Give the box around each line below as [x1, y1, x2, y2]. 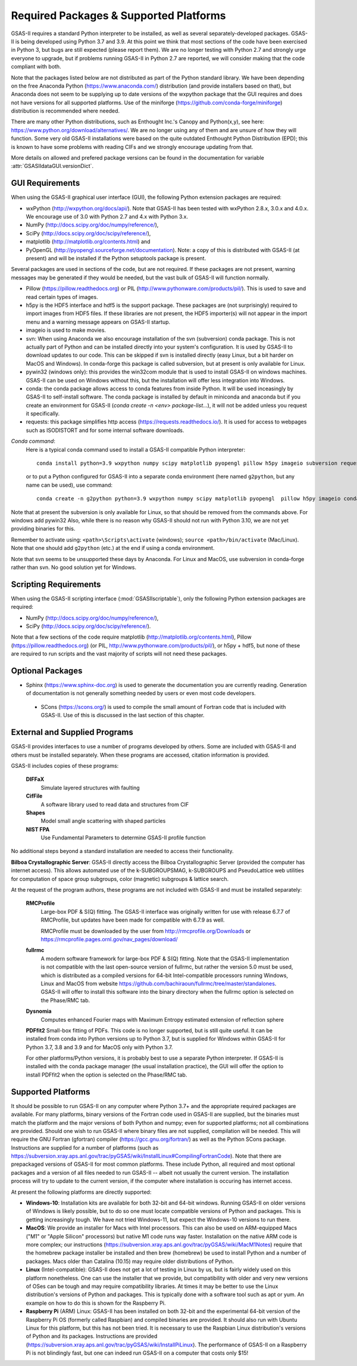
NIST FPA [26, 826, 50, 833]
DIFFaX [26, 776, 45, 783]
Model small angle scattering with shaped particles [40, 817, 166, 824]
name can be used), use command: [26, 481, 113, 488]
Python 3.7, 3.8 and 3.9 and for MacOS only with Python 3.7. [26, 1043, 173, 1051]
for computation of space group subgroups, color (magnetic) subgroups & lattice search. [11, 875, 229, 882]
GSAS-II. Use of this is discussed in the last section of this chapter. [40, 712, 205, 719]
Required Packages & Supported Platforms [11, 9, 226, 22]
